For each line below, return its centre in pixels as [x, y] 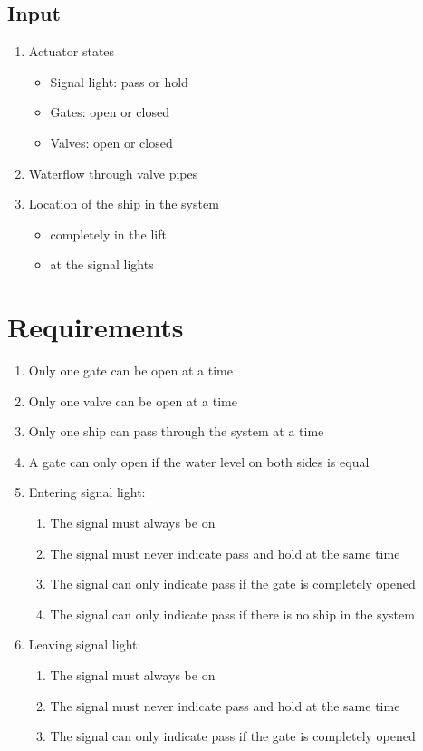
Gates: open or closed [110, 112]
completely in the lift [108, 234]
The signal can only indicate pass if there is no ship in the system [232, 614]
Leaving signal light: [85, 644]
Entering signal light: [87, 492]
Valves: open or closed [111, 142]
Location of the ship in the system [124, 204]
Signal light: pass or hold [119, 81]
